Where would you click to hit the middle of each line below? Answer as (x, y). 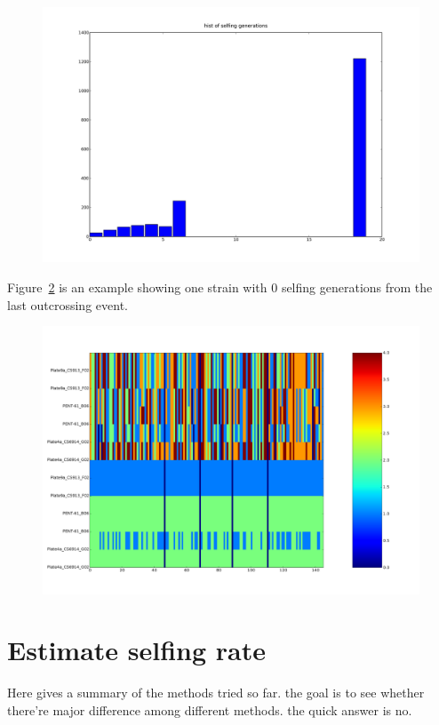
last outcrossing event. (68, 304)
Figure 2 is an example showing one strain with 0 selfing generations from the (220, 287)
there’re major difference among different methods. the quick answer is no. (210, 709)
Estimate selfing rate (137, 650)
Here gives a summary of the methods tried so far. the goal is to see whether (216, 693)
